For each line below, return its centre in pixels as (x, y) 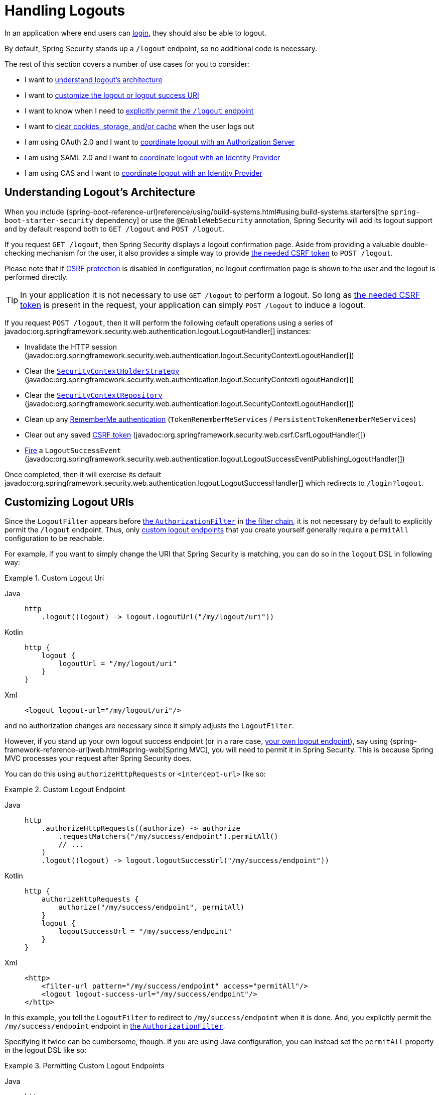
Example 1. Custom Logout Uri (54, 578)
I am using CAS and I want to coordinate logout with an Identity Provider (143, 173)
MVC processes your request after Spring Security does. (98, 758)
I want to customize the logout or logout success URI (112, 95)
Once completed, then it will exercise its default (83, 474)
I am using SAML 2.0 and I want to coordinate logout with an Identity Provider (153, 157)
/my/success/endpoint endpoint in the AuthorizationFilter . (115, 1026)
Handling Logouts (65, 11)
